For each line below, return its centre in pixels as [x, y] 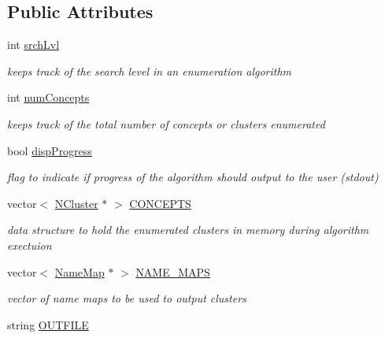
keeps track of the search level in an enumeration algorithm [150, 71]
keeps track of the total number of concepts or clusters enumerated [166, 123]
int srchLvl [33, 45]
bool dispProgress [50, 150]
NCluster [76, 203]
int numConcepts [48, 97]
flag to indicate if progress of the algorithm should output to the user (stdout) [193, 177]
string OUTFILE [48, 324]
